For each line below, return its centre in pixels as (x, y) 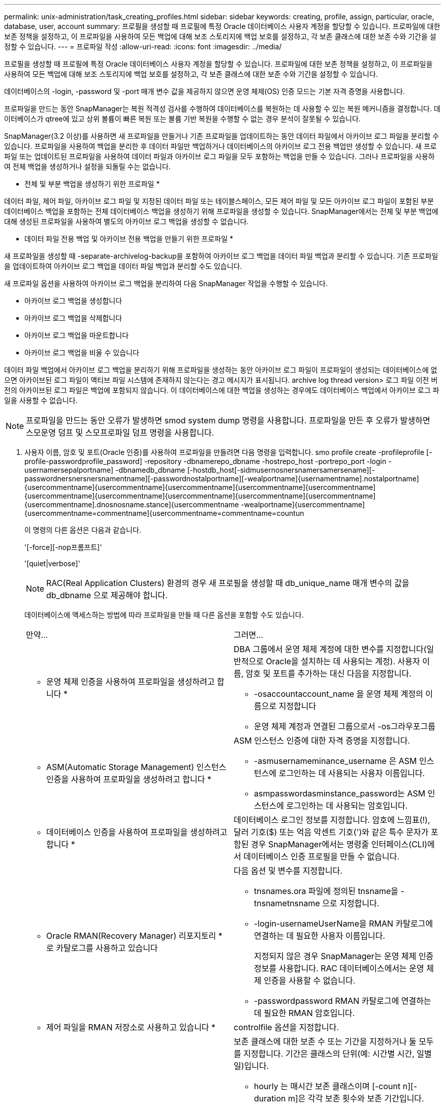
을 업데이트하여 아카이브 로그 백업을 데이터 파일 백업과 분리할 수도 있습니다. (123, 266)
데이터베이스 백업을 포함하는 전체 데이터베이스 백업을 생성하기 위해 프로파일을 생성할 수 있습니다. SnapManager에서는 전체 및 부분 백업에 (221, 211)
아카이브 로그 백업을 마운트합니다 (77, 335)
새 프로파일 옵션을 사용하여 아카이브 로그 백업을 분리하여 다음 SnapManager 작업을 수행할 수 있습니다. (166, 283)
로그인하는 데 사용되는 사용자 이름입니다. (352, 773)
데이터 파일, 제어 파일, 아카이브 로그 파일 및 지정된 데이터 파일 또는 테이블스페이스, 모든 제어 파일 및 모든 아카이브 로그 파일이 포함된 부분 (219, 201)
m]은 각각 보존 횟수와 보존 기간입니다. (356, 1098)
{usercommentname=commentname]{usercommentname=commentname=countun (164, 513)
